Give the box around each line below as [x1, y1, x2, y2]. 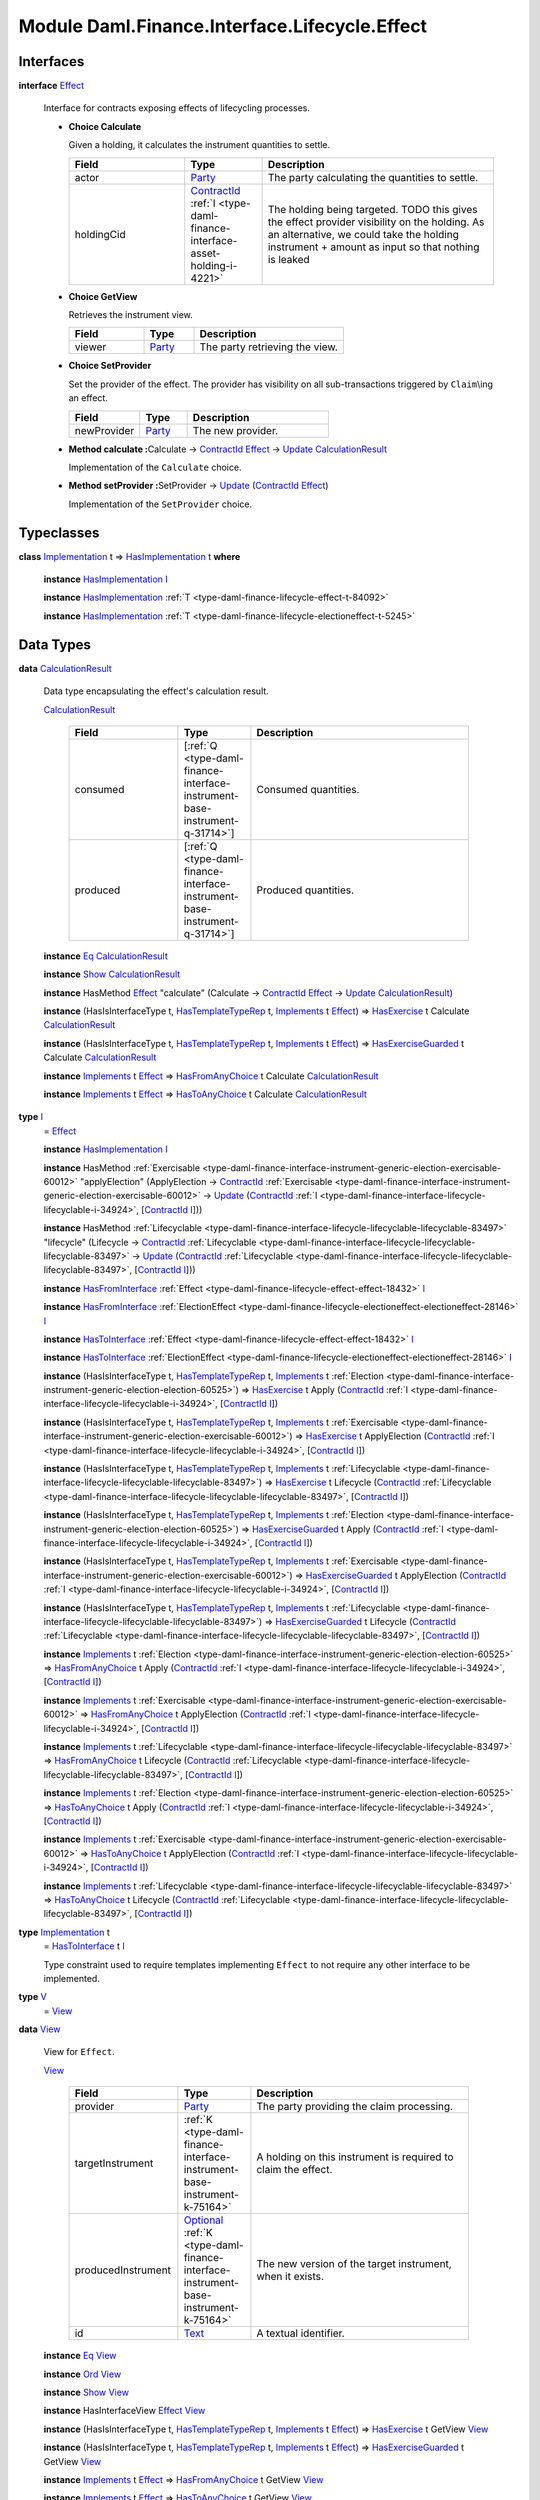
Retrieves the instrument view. [68, 309, 194, 321]
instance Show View [43, 2386, 130, 2399]
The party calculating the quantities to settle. [267, 170, 479, 184]
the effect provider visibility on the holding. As [267, 215, 485, 229]
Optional [183, 2213, 224, 2227]
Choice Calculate [68, 120, 142, 132]
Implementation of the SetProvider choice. [68, 498, 253, 510]
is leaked [267, 252, 310, 266]
